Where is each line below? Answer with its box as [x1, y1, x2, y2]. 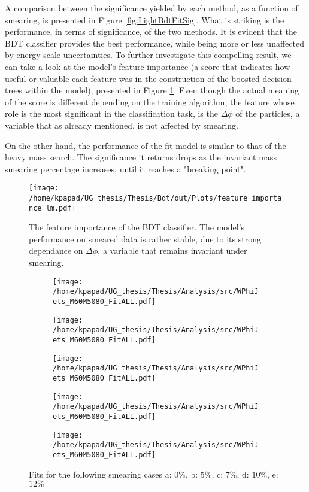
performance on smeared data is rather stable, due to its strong [29, 232, 261, 245]
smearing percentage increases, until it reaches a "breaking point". [5, 162, 246, 175]
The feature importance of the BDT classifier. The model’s [29, 221, 245, 233]
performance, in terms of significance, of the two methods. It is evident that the [5, 25, 298, 38]
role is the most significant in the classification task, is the [5, 107, 218, 120]
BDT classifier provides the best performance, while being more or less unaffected [5, 37, 304, 49]
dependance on [29, 244, 83, 257]
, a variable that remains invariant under [98, 244, 247, 257]
